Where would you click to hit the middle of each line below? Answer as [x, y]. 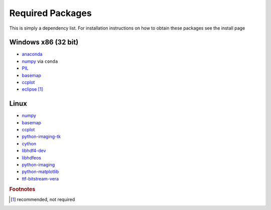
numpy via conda [40, 61]
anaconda [32, 54]
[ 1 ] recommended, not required [43, 199]
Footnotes [22, 189]
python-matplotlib [40, 172]
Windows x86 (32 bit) [44, 42]
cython [29, 143]
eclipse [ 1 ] [32, 89]
